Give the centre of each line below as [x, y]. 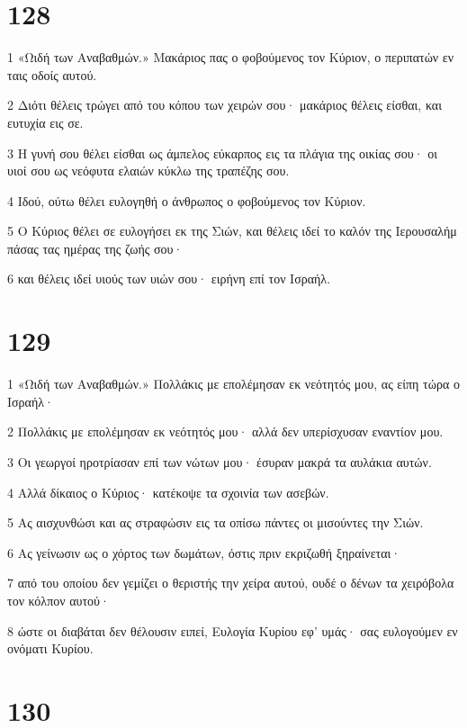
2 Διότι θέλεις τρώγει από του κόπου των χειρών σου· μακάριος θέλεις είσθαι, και [225, 105]
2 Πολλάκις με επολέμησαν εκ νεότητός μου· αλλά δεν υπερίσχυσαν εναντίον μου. [225, 431]
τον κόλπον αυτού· [58, 600]
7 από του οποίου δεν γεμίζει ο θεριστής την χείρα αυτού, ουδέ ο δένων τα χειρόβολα [231, 583]
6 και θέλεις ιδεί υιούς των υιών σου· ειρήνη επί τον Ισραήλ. [169, 279]
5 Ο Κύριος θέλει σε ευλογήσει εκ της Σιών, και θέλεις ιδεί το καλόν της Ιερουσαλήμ [232, 231]
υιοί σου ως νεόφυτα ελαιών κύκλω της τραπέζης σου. [148, 171]
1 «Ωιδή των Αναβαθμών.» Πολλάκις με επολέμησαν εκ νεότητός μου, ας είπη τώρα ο [233, 384]
